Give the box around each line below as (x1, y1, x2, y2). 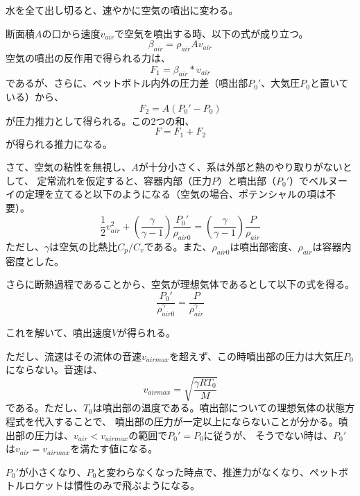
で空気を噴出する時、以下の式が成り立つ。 (114, 26, 309, 40)
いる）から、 (6, 89, 64, 103)
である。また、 (144, 239, 212, 253)
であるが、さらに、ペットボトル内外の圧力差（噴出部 (6, 76, 248, 90)
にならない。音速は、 (6, 362, 103, 377)
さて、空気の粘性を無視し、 (6, 160, 132, 174)
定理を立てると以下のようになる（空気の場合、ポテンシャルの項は (24, 187, 326, 201)
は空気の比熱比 (49, 239, 118, 253)
